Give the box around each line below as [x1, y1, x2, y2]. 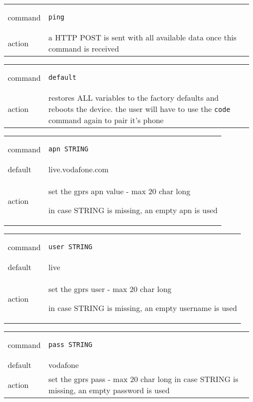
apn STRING [48, 145, 89, 153]
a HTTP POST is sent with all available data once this [48, 32, 237, 43]
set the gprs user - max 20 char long [48, 283, 172, 294]
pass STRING [48, 341, 92, 348]
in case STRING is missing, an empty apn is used [48, 204, 218, 216]
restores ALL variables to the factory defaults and [48, 92, 219, 103]
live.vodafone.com [48, 164, 109, 175]
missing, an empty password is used [48, 384, 170, 396]
